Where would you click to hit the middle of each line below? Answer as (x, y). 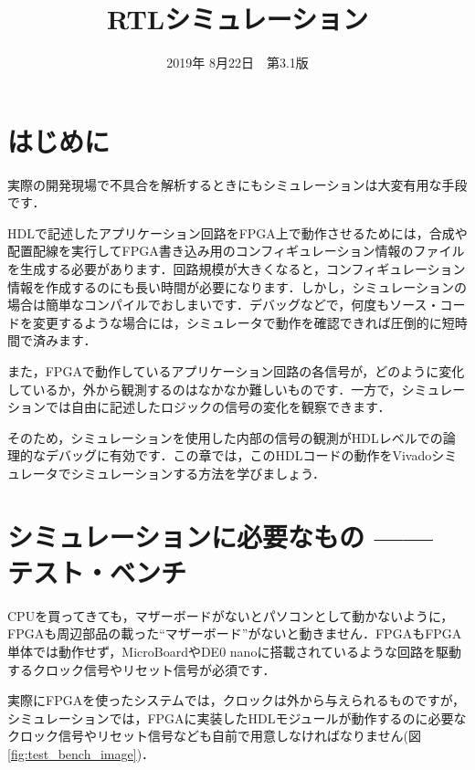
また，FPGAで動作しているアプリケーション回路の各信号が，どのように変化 (236, 371)
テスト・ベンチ (97, 571)
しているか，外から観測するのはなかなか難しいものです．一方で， (205, 389)
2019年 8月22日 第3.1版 (237, 63)
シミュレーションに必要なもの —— (221, 536)
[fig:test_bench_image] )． (81, 754)
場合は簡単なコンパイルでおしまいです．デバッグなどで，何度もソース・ (224, 305)
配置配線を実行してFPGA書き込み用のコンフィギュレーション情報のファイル (236, 251)
